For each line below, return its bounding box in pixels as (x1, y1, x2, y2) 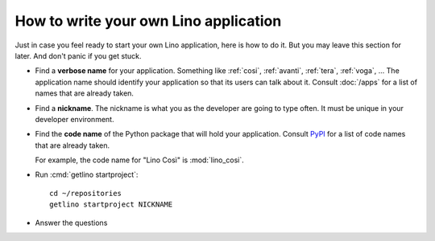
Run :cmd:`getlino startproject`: (35, 170, 139, 180)
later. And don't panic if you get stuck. (14, 51, 142, 60)
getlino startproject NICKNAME (49, 200, 173, 209)
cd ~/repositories (49, 189, 122, 198)
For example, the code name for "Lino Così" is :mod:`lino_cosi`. (35, 155, 245, 165)
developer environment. (35, 114, 114, 124)
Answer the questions (35, 218, 108, 227)
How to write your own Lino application (14, 12, 282, 30)
